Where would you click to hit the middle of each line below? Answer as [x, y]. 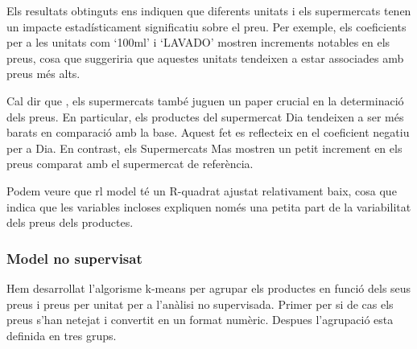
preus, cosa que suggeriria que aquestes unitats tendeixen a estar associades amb [205, 57]
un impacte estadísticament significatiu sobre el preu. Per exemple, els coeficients [206, 26]
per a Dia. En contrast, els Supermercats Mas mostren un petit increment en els [204, 148]
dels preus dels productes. [70, 222]
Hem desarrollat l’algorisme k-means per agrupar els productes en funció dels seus [209, 287]
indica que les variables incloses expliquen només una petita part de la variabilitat [209, 206]
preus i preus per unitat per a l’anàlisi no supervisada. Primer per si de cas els [200, 304]
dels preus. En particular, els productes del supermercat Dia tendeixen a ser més [205, 116]
